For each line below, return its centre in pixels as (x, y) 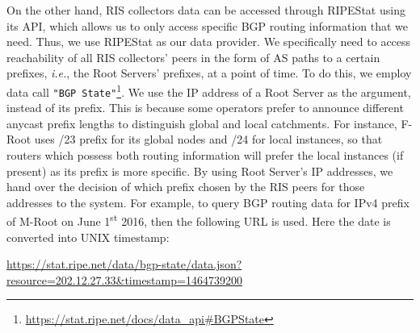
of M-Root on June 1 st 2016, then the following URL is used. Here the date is (199, 220)
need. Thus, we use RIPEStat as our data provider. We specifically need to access (209, 42)
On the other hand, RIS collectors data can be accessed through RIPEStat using (206, 10)
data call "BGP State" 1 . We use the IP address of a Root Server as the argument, (209, 90)
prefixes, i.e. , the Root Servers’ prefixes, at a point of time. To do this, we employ (209, 73)
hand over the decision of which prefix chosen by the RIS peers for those (186, 187)
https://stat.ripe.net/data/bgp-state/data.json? (124, 264)
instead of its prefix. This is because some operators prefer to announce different (205, 108)
